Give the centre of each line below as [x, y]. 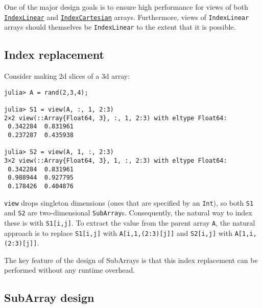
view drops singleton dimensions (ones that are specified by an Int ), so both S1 [129, 202]
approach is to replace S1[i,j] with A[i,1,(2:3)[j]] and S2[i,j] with [118, 233]
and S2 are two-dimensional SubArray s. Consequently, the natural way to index [128, 213]
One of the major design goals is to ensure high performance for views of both [126, 7]
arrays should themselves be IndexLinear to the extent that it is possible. [120, 27]
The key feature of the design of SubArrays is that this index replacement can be [131, 260]
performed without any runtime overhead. [70, 270]
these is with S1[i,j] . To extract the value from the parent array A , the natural [130, 222]
